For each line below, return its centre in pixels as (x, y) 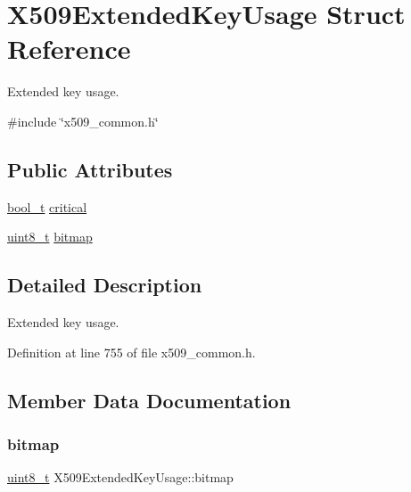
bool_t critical (47, 206)
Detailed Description (105, 285)
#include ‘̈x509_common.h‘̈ (83, 121)
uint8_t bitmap (50, 237)
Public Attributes (90, 169)
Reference (69, 49)
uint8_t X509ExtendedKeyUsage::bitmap (120, 477)
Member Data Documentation (149, 400)
